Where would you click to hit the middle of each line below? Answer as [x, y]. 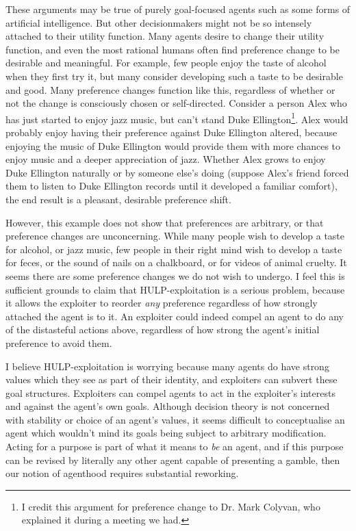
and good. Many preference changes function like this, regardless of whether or [170, 89]
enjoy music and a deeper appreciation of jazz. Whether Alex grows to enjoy [166, 159]
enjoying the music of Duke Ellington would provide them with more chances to [173, 145]
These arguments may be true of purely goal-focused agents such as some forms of [178, 9]
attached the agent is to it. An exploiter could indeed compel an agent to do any [175, 316]
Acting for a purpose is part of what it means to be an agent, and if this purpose [175, 446]
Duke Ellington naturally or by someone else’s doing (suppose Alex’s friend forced [177, 172]
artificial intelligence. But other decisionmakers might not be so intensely [159, 22]
